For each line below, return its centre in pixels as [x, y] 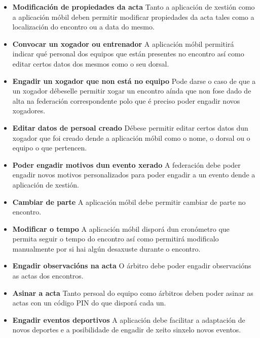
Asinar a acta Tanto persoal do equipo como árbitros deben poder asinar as [133, 293]
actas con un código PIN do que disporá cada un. [89, 303]
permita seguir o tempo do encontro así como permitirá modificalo [116, 239]
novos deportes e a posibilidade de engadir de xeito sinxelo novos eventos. [127, 330]
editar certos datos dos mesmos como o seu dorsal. [91, 63]
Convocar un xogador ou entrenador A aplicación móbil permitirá [123, 43]
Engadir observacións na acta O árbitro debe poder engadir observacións [132, 266]
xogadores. [29, 111]
